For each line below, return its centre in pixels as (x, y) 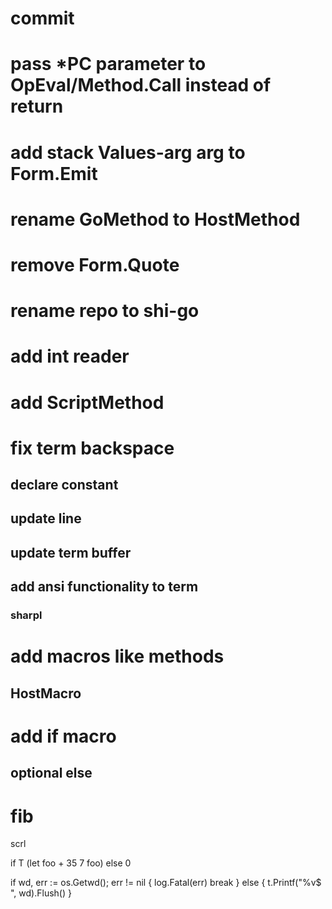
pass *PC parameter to (108, 64)
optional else (51, 773)
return (37, 106)
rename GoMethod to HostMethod (155, 219)
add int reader (70, 356)
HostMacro (46, 693)
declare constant (64, 485)
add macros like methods (117, 656)
